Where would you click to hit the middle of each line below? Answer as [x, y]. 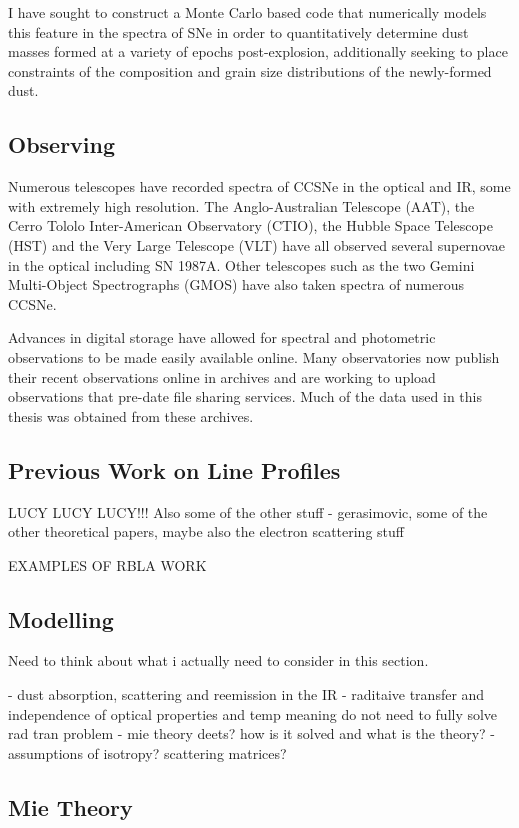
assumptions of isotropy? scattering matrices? [147, 752]
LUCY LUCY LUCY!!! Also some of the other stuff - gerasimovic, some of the [248, 511]
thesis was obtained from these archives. [131, 415]
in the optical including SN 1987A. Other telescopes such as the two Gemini [241, 264]
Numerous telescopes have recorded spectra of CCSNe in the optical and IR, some [259, 186]
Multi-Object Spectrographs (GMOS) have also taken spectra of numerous [236, 284]
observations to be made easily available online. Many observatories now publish [254, 356]
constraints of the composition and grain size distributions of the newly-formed [250, 70]
